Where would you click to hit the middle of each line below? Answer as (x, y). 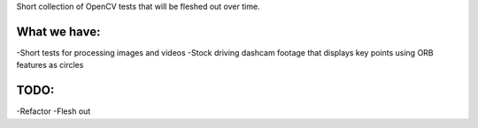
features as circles (50, 65)
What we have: (58, 31)
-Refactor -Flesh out (54, 111)
